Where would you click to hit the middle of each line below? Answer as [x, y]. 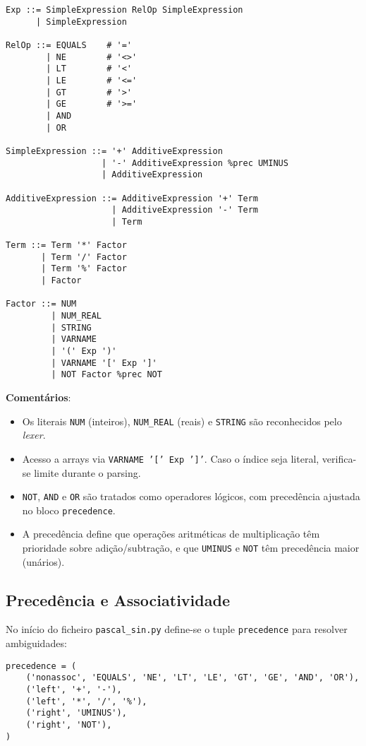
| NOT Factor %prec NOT [106, 375]
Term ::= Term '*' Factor [66, 245]
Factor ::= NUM [41, 304]
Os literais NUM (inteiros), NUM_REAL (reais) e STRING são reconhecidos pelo [182, 421]
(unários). [43, 561]
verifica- [339, 458]
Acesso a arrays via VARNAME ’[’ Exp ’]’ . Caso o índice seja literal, [171, 458]
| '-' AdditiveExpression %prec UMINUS [195, 163]
